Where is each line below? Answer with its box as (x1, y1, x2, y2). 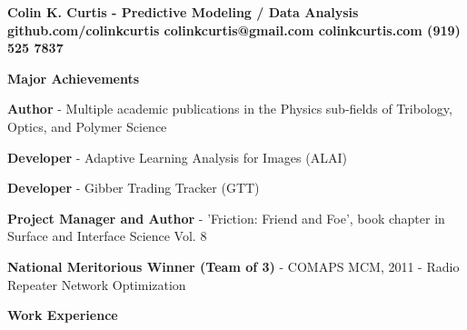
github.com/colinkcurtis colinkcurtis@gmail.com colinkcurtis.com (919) (7, 20, 461, 39)
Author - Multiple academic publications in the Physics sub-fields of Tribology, (7, 99, 452, 118)
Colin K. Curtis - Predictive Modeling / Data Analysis (7, 3, 359, 21)
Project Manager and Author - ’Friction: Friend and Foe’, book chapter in (7, 208, 445, 227)
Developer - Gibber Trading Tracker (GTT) (7, 178, 260, 197)
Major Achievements (7, 68, 140, 87)
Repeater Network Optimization (7, 275, 186, 294)
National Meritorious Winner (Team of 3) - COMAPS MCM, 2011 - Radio (7, 256, 460, 275)
